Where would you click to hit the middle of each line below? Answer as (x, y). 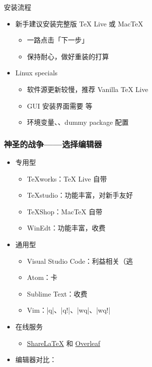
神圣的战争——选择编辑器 (53, 144)
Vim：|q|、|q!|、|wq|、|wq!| (69, 310)
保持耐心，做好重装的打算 (68, 56)
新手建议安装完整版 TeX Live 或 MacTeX (79, 23)
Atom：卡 (42, 277)
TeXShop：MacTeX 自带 (65, 211)
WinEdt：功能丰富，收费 (66, 228)
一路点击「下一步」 (58, 40)
